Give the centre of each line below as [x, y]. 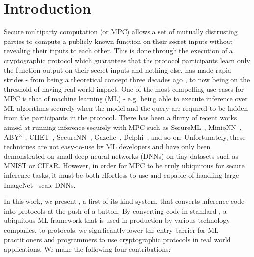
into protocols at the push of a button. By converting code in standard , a [115, 210]
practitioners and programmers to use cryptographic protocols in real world [117, 239]
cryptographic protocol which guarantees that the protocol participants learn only [127, 60]
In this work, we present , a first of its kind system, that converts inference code [124, 201]
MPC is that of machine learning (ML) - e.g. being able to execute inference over [126, 98]
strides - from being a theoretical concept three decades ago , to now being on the [127, 79]
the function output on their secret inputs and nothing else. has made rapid [118, 70]
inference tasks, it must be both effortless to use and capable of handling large [122, 175]
